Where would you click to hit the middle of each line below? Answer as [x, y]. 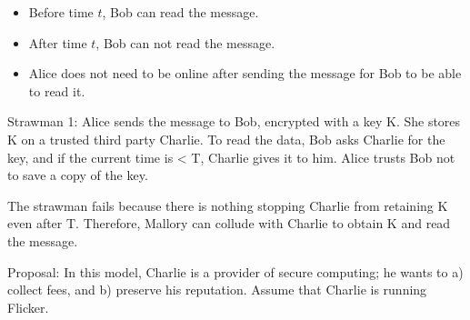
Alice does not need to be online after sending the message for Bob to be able [245, 73]
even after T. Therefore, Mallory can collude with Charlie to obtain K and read [229, 223]
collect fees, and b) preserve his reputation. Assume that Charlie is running [217, 290]
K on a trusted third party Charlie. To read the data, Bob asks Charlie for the [226, 139]
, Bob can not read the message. [185, 42]
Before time [61, 12]
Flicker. [28, 307]
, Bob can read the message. [180, 12]
